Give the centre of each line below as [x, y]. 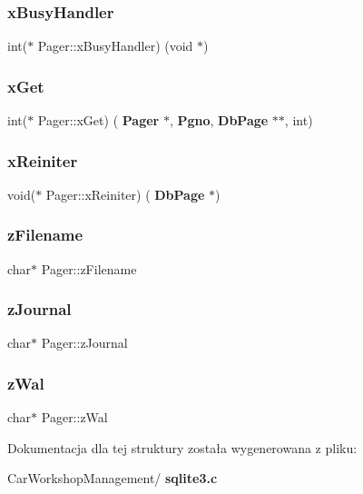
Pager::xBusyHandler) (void [115, 46]
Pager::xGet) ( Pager [98, 120]
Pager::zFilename [89, 268]
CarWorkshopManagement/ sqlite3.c [113, 478]
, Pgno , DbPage [219, 120]
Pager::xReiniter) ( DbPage [125, 194]
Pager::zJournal [84, 343]
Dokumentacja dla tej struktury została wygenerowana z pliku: [182, 447]
